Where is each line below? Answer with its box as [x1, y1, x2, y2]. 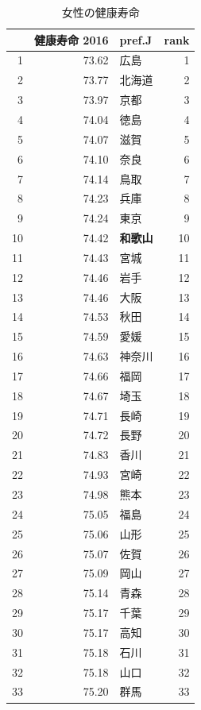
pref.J [119, 31, 153, 48]
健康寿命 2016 [34, 31, 109, 48]
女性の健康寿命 [61, 4, 140, 20]
